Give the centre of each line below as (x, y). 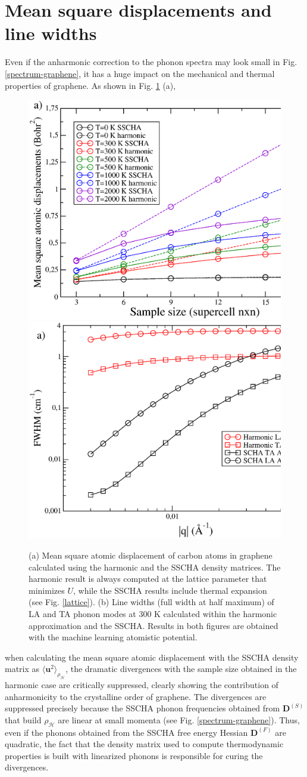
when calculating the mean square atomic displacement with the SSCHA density (152, 657)
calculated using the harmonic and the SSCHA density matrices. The (155, 567)
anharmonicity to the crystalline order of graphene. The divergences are (136, 696)
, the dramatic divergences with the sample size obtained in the (181, 669)
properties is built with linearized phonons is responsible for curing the (134, 755)
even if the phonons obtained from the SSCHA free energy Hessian (126, 732)
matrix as (22, 669)
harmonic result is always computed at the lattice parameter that (148, 579)
